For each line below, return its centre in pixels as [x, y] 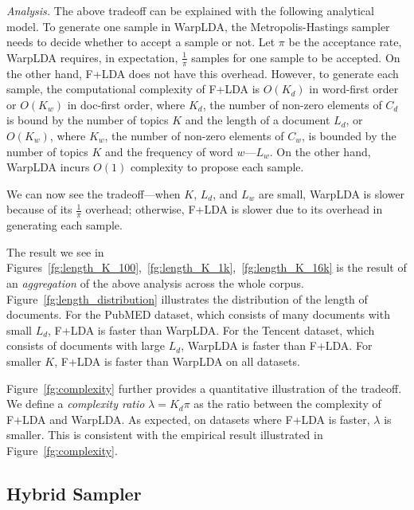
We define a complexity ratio [76, 404]
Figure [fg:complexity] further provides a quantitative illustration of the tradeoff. [204, 388]
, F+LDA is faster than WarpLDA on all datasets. [177, 361]
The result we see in [55, 251]
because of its [39, 209]
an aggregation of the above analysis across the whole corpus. [155, 282]
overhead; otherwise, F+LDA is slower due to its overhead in [234, 209]
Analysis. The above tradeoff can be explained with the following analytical [190, 10]
